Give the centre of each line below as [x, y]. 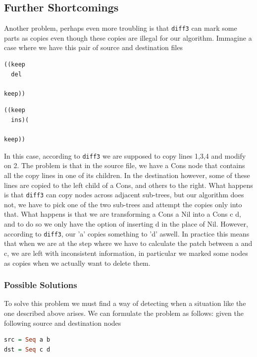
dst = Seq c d [27, 349]
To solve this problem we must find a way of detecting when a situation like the [125, 303]
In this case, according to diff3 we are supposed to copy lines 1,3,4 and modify [125, 155]
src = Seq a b [27, 340]
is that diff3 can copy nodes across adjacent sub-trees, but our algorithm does [124, 195]
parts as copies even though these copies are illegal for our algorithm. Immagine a [128, 37]
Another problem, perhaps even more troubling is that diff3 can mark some [121, 28]
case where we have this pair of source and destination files [93, 47]
